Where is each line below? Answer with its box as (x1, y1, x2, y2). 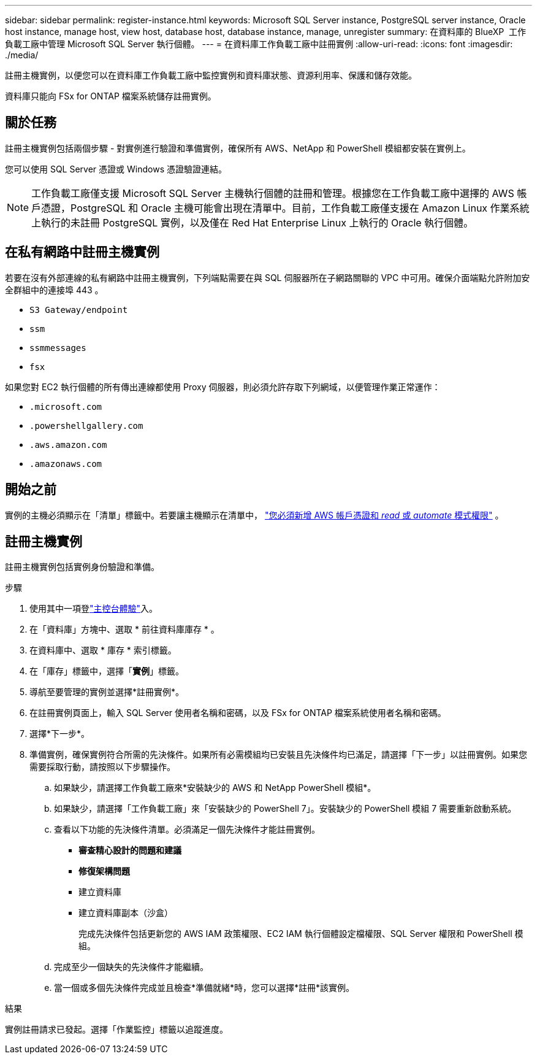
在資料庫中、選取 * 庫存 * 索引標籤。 (29, 645, 177, 656)
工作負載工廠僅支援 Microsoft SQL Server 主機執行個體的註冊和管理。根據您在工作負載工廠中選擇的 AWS (31, 187, 514, 199)
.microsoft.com (29, 401, 102, 412)
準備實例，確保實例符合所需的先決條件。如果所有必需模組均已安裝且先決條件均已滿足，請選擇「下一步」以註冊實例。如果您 (29, 749, 527, 760)
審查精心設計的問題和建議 (78, 845, 181, 856)
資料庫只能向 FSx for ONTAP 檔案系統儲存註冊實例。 (5, 91, 216, 101)
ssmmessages (29, 342, 86, 353)
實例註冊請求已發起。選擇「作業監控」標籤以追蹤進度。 (5, 1024, 228, 1035)
